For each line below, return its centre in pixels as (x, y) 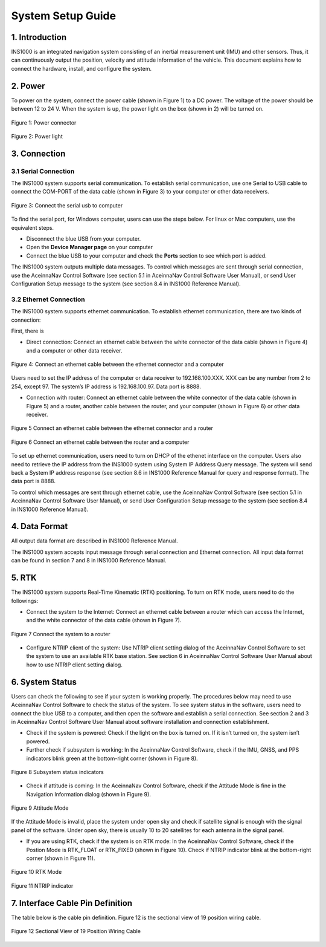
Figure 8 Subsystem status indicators (57, 772)
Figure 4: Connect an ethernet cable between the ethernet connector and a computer (118, 364)
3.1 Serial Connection (43, 171)
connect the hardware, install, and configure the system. (81, 68)
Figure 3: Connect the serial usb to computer (67, 205)
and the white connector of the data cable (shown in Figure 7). (104, 620)
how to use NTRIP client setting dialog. (75, 665)
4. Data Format (40, 526)
